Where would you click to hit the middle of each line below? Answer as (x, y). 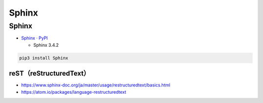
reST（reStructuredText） (49, 73)
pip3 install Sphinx (44, 58)
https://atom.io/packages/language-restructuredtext (74, 92)
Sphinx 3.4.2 (46, 45)
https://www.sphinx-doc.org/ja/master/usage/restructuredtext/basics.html (96, 85)
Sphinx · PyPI (35, 38)
